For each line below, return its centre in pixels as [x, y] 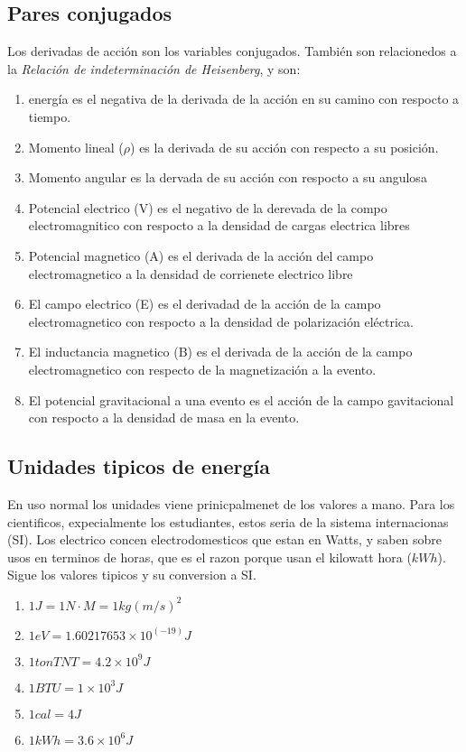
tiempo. [50, 116]
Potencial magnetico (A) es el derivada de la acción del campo [201, 255]
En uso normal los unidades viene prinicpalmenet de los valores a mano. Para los [231, 503]
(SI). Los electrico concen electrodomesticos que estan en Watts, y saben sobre [225, 539]
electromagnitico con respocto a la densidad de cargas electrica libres [219, 225]
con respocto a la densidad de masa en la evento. [164, 418]
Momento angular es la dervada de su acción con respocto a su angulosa [228, 177]
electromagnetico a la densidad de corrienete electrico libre [191, 273]
